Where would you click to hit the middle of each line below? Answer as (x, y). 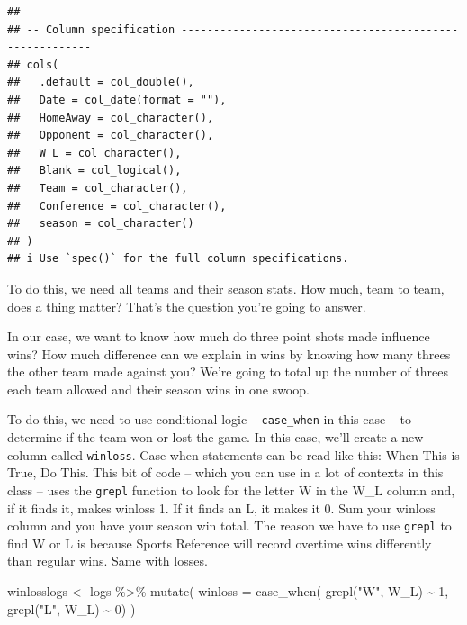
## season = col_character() (101, 224)
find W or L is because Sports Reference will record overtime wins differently (220, 543)
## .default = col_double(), (101, 82)
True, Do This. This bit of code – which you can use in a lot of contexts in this (225, 472)
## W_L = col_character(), (94, 153)
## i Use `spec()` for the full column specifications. (178, 259)
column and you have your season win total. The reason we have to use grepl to (229, 525)
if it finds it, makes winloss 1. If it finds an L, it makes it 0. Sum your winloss (221, 507)
